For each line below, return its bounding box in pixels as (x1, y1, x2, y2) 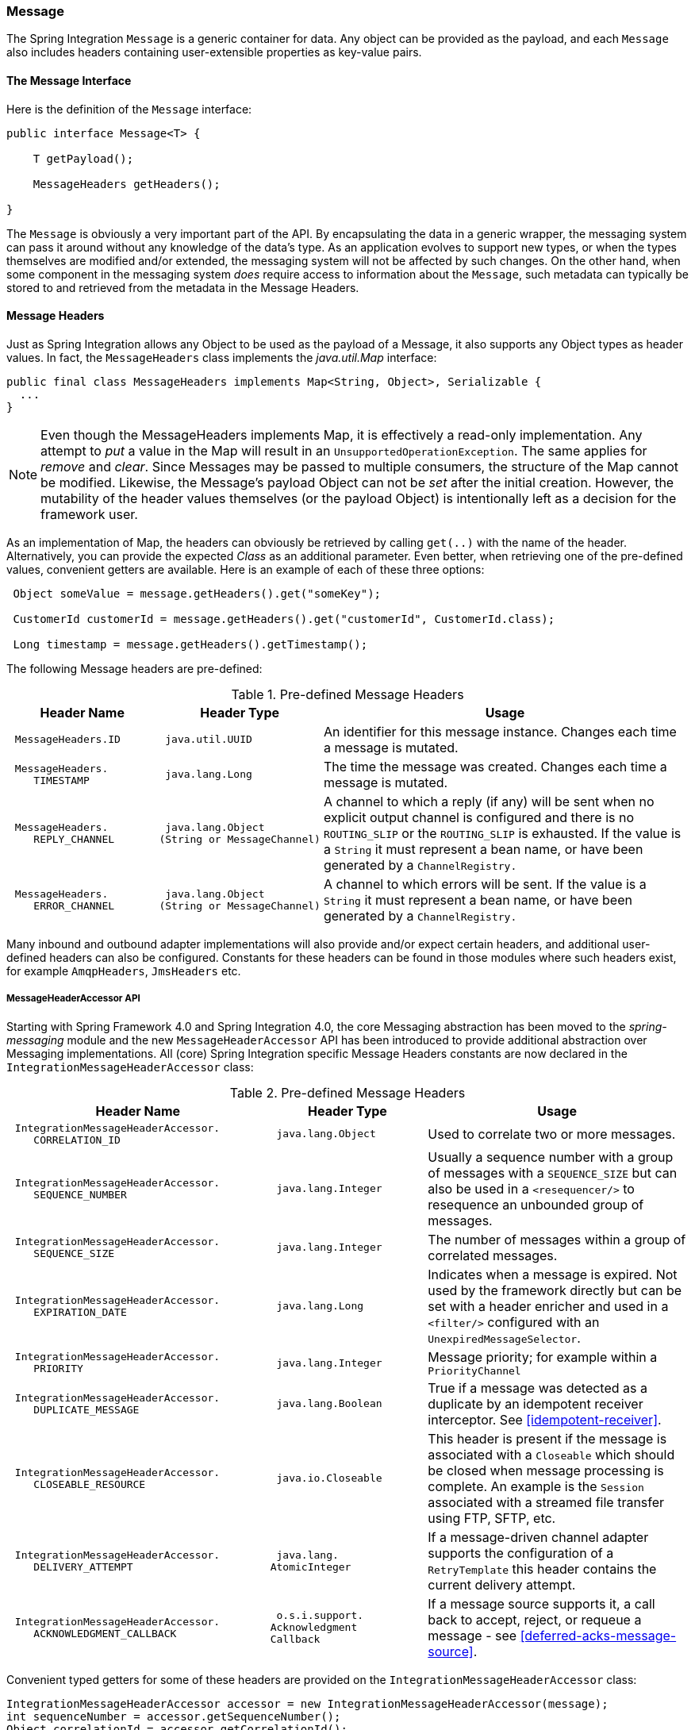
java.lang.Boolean (276, 1397, 382, 1410)
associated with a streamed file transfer (428, 1494, 665, 1510)
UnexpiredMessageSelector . (428, 1329, 581, 1346)
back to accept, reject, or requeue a (428, 1611, 642, 1628)
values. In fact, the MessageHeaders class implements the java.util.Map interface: (6, 350, 437, 364)
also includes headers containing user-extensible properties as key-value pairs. (6, 45, 422, 60)
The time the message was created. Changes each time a (323, 758, 667, 775)
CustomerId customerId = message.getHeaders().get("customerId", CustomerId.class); (13, 612, 555, 625)
